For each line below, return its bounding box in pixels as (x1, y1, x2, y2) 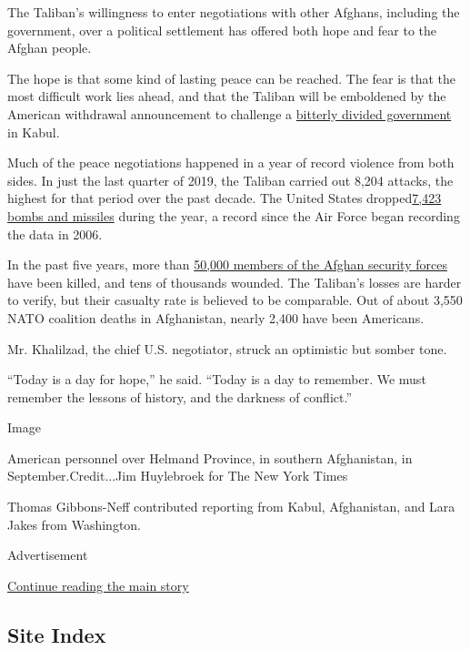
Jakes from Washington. (7, 514, 142, 533)
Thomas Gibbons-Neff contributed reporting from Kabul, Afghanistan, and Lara (7, 497, 455, 516)
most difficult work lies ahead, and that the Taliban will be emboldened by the (7, 86, 446, 106)
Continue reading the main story (7, 575, 189, 594)
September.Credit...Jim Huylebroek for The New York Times (7, 466, 348, 485)
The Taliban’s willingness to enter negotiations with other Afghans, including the (7, 3, 460, 21)
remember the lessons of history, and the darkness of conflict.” (7, 387, 352, 406)
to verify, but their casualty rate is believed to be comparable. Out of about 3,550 (7, 290, 463, 310)
